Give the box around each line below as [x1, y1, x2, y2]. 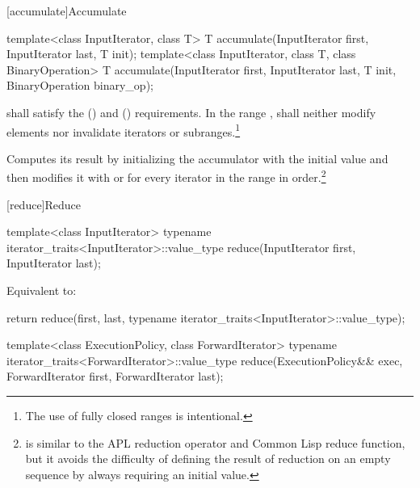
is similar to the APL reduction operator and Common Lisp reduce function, [25, 434, 405, 451]
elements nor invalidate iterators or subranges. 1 [6, 120, 241, 140]
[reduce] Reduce [6, 196, 82, 212]
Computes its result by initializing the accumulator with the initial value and [6, 149, 388, 166]
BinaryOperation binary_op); [6, 77, 153, 94]
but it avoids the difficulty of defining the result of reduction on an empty [25, 450, 391, 467]
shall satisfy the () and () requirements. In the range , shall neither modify [6, 103, 376, 120]
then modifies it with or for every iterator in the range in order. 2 [6, 166, 326, 186]
